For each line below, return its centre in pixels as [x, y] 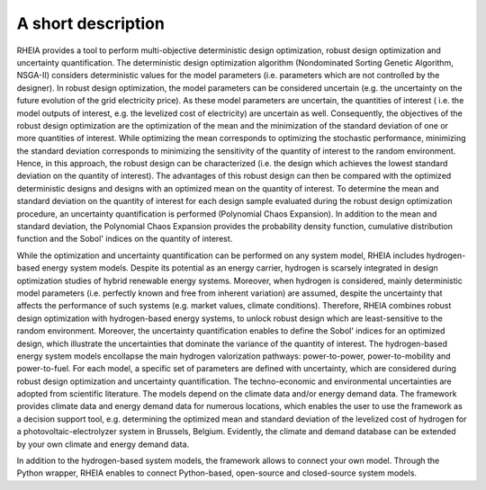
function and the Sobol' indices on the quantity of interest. [125, 239]
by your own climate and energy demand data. [103, 444]
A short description [91, 23]
